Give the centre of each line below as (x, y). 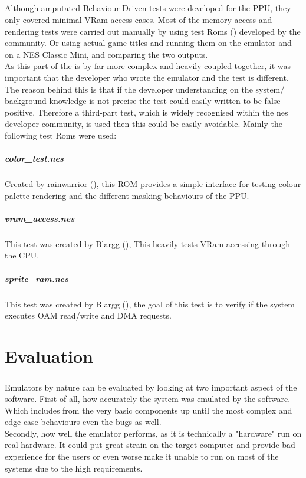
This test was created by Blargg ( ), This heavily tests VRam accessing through (148, 243)
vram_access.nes (40, 218)
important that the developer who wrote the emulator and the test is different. (147, 77)
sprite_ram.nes (37, 278)
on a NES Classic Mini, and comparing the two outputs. (106, 54)
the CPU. (22, 255)
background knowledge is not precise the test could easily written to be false (143, 101)
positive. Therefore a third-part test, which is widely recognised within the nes (147, 112)
